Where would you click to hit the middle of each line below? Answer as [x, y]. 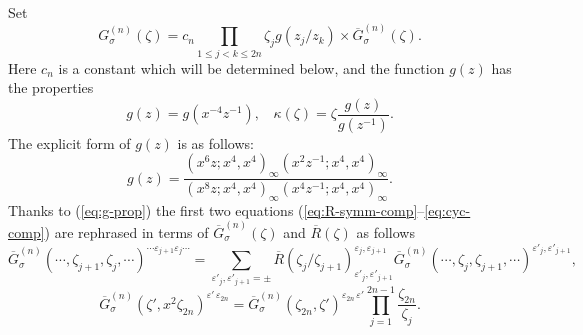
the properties [51, 87]
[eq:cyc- [447, 209]
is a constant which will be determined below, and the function [251, 67]
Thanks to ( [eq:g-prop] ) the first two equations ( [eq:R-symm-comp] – [216, 209]
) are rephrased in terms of [126, 231]
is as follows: [215, 142]
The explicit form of [69, 142]
